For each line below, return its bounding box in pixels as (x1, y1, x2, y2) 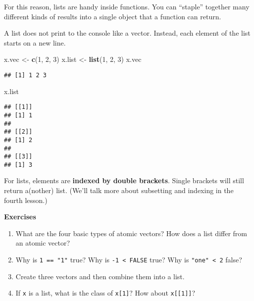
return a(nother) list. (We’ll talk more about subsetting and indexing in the (4, 185, 234, 196)
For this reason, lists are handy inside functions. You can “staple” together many (4, 1, 250, 11)
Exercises (4, 211, 36, 222)
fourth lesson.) (4, 195, 48, 205)
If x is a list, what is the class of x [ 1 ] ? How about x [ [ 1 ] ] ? (15, 288, 196, 298)
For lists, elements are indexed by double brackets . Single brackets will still (4, 175, 244, 186)
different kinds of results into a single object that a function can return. (4, 11, 221, 21)
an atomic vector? (15, 238, 70, 248)
